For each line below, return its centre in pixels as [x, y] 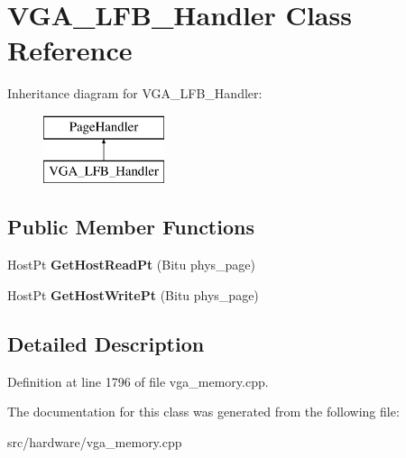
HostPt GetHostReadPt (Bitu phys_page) [132, 265]
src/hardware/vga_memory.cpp [95, 441]
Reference [70, 50]
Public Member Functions [131, 227]
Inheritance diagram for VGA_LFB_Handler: [135, 93]
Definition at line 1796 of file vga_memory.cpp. [138, 381]
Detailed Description [106, 343]
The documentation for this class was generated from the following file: [203, 412]
